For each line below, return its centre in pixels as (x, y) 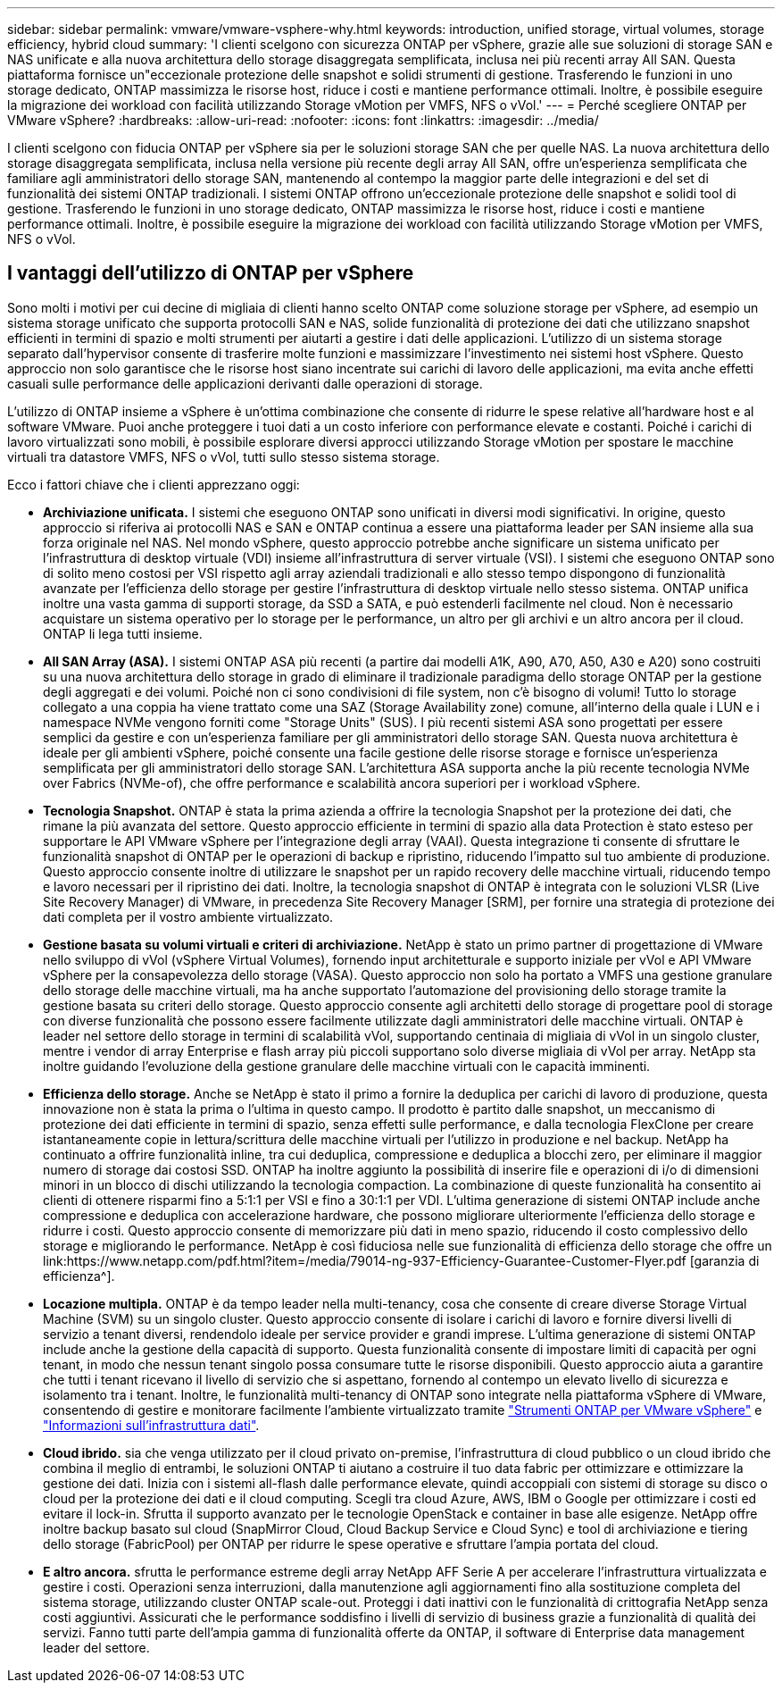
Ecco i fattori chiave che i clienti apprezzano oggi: (154, 484)
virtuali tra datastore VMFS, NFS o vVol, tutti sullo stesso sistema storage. (224, 456)
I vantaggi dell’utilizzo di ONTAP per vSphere (211, 273)
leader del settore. (96, 1647)
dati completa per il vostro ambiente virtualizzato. (188, 916)
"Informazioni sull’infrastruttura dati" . (151, 1425)
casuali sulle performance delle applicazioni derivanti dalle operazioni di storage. (245, 383)
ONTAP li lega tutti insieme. (123, 633)
